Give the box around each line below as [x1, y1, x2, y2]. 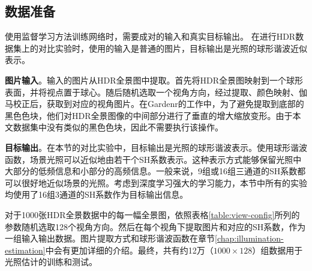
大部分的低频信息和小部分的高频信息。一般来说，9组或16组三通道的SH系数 [5, 165, 298, 177]
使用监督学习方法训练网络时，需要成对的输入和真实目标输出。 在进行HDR [5, 30, 296, 43]
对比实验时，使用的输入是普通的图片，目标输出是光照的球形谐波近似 [38, 41, 307, 54]
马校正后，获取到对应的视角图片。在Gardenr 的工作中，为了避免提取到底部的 [5, 97, 304, 110]
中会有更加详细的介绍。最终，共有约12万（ [45, 243, 214, 256]
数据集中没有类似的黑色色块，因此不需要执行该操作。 [13, 121, 223, 133]
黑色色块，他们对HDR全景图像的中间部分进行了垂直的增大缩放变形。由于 [5, 109, 293, 121]
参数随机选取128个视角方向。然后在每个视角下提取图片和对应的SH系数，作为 [5, 220, 306, 233]
